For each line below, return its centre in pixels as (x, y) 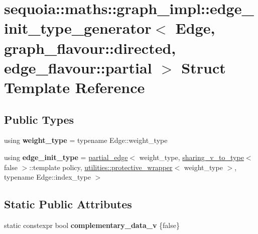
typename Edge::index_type (47, 177)
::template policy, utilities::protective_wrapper (101, 167)
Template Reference (75, 87)
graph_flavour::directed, (90, 48)
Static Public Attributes (68, 204)
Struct (204, 67)
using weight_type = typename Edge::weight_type (86, 140)
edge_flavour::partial (78, 67)
